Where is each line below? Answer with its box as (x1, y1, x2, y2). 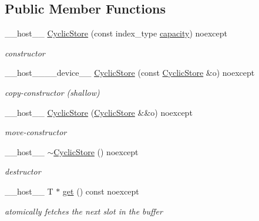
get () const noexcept (62, 185, 139, 197)
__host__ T (5, 185, 53, 197)
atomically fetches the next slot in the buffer (5, 205, 163, 217)
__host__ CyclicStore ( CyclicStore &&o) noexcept (5, 106, 193, 118)
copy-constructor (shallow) (5, 86, 100, 98)
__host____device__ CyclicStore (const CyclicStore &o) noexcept (5, 66, 255, 79)
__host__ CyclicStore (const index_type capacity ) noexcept (5, 27, 228, 39)
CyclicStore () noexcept (53, 145, 139, 158)
